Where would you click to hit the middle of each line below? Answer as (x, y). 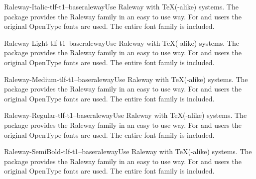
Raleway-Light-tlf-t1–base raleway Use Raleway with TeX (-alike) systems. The (122, 43)
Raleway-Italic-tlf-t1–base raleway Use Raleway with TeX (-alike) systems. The (121, 6)
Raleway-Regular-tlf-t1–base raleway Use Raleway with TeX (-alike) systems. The (126, 115)
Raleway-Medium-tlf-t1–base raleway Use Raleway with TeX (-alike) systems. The (126, 79)
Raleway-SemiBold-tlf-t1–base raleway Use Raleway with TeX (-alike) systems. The (128, 151)
